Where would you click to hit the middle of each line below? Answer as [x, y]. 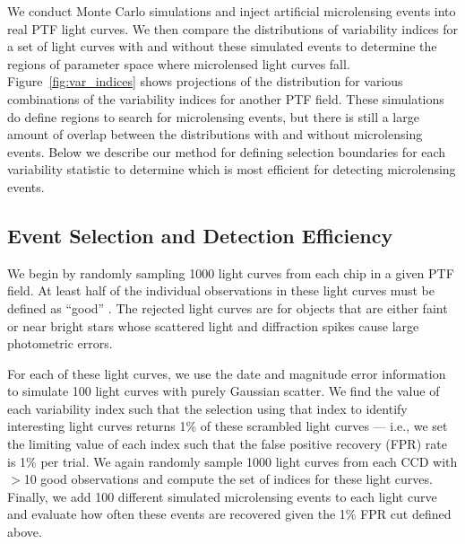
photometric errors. [60, 343]
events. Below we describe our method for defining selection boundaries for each [227, 151]
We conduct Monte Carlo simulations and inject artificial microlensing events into [232, 11]
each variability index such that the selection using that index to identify [207, 408]
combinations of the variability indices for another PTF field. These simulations [226, 98]
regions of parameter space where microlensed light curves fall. [179, 63]
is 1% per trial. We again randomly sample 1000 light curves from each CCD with [232, 461]
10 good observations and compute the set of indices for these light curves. [228, 479]
